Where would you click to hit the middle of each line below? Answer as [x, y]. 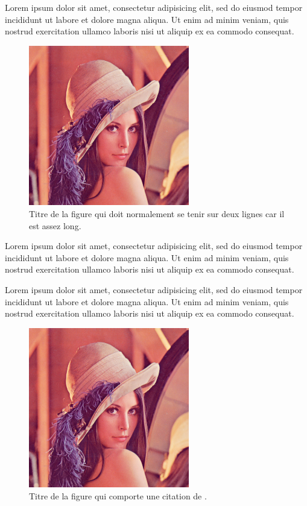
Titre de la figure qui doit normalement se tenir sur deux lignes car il [157, 213]
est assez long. [55, 225]
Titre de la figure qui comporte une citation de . [118, 495]
